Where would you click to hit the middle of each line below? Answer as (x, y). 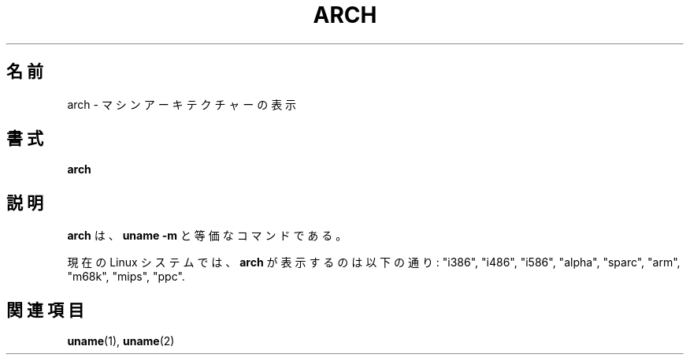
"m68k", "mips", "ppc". (126, 277)
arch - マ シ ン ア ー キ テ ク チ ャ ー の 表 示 (182, 104)
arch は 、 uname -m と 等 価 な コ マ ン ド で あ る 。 (207, 236)
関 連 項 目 (45, 310)
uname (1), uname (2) (121, 341)
